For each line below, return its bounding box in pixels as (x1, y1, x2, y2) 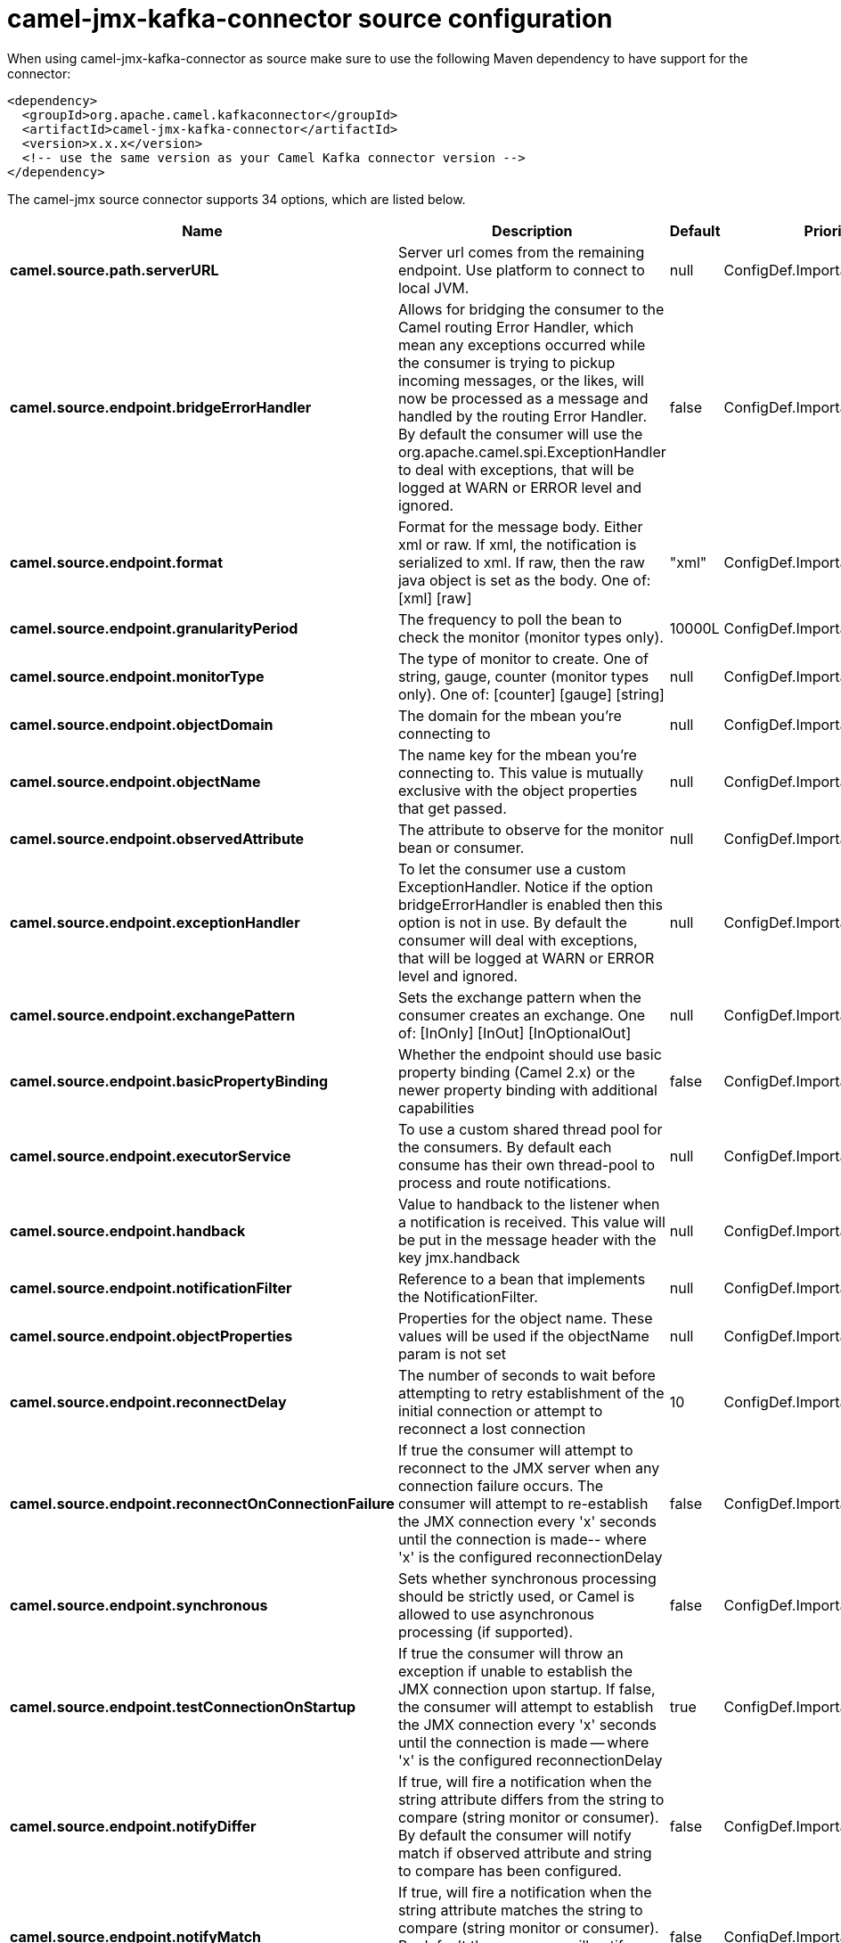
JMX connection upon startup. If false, (397, 1679, 656, 1698)
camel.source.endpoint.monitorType (10, 667, 265, 685)
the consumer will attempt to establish (397, 1697, 654, 1716)
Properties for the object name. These (397, 1308, 653, 1327)
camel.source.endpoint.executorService (10, 1146, 291, 1165)
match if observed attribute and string (397, 1843, 652, 1862)
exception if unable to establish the (397, 1661, 633, 1680)
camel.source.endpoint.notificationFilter (10, 1278, 292, 1297)
